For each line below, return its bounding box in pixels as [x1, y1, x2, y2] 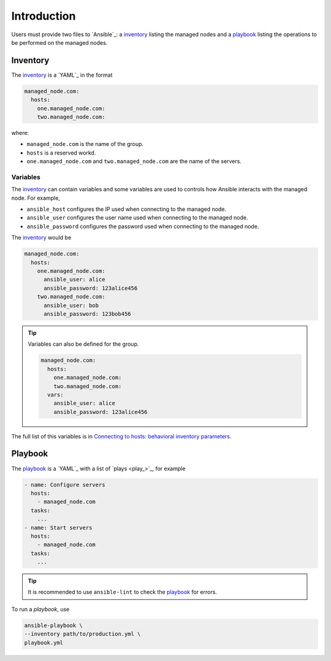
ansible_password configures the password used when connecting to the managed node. [26, 223, 259, 230]
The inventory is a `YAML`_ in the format [11, 71, 113, 78]
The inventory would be [11, 234, 72, 242]
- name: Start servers [24, 524, 93, 531]
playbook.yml [24, 639, 64, 646]
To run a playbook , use [11, 605, 70, 613]
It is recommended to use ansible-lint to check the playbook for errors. [28, 589, 218, 596]
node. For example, [11, 194, 61, 202]
